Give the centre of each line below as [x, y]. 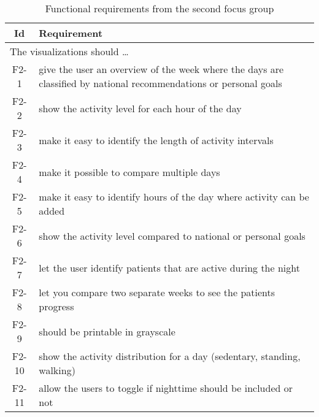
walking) [57, 370]
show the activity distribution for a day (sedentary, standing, [170, 356]
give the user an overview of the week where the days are [161, 69]
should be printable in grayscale [107, 331]
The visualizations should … [69, 51]
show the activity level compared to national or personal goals [172, 235]
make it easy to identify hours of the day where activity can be [174, 197]
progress [56, 306]
